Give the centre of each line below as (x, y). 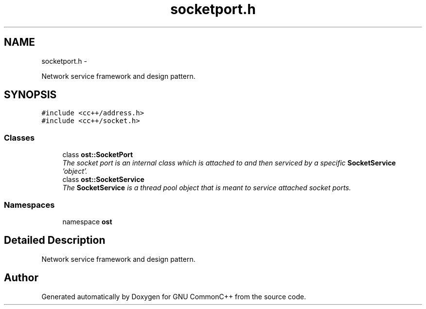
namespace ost (87, 221)
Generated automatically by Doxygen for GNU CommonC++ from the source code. (174, 296)
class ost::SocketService (103, 180)
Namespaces (29, 205)
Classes (19, 137)
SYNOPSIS (30, 95)
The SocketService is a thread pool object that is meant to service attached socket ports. (207, 188)
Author (21, 278)
